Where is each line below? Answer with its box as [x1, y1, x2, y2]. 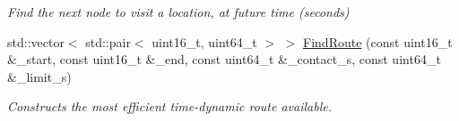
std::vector [7, 32, 65, 51]
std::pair [85, 32, 131, 51]
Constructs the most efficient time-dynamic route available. [7, 97, 332, 116]
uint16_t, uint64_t [152, 32, 257, 51]
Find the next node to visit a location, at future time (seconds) [7, 3, 350, 20]
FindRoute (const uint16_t [303, 32, 453, 51]
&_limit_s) [7, 67, 72, 85]
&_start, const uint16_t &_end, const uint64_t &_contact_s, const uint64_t [7, 50, 441, 69]
